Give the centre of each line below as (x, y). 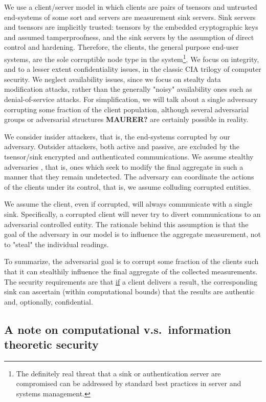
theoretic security (51, 344)
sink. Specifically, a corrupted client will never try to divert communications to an (132, 214)
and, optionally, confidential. (49, 301)
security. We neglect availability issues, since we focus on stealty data (113, 79)
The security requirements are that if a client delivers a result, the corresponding (131, 281)
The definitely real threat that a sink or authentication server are (118, 373)
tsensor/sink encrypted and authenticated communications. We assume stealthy (129, 156)
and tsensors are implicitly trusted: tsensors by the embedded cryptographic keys (131, 27)
